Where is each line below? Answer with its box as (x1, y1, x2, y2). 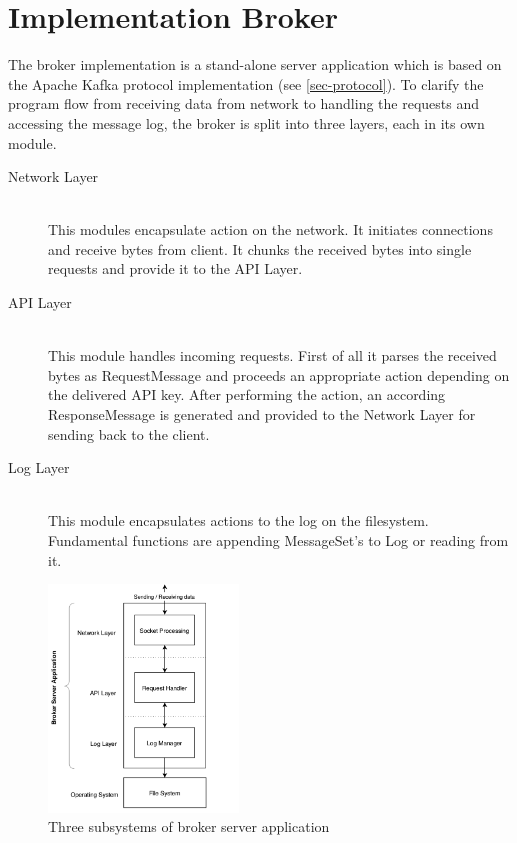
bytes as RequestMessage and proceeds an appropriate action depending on (48, 364, 510, 385)
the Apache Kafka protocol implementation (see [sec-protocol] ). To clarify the (8, 73, 484, 94)
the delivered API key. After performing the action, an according (48, 384, 446, 405)
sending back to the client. (48, 423, 210, 444)
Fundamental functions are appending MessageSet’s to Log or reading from (48, 530, 509, 550)
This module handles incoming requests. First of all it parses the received (48, 345, 497, 366)
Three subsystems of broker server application (48, 816, 330, 837)
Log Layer (8, 457, 70, 478)
